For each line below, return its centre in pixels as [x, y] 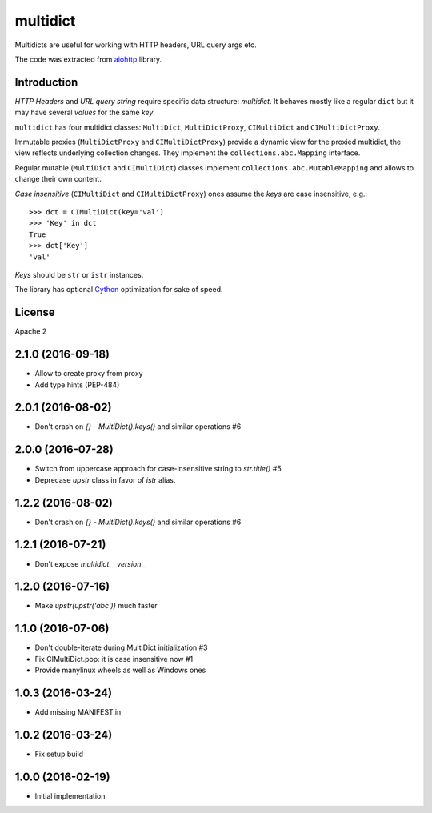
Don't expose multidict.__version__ [91, 563]
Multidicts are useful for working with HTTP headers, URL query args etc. [136, 45]
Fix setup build [59, 754]
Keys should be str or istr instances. [79, 274]
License [35, 312]
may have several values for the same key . [85, 113]
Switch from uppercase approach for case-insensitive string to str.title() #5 [158, 469]
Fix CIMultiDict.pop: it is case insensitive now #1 [114, 659]
